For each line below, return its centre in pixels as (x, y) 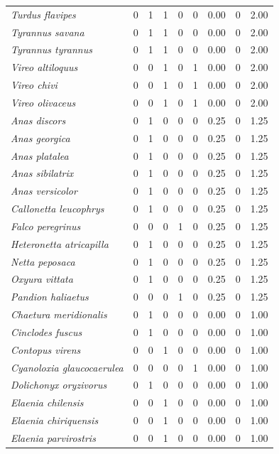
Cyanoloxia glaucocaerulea (67, 367)
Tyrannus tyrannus (51, 49)
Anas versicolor (44, 191)
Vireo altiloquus (44, 67)
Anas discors (38, 120)
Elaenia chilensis (47, 402)
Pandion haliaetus (50, 297)
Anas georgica (40, 137)
